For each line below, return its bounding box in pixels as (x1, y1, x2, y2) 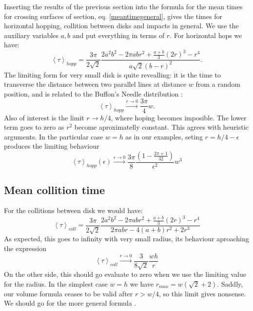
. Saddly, (217, 278, 243, 289)
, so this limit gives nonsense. (158, 288, 246, 298)
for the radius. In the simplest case (4, 278, 108, 289)
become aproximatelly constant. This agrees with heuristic (74, 122, 249, 132)
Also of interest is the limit (4, 112, 84, 122)
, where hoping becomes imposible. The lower (111, 112, 247, 122)
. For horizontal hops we (170, 30, 242, 40)
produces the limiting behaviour (4, 141, 99, 151)
